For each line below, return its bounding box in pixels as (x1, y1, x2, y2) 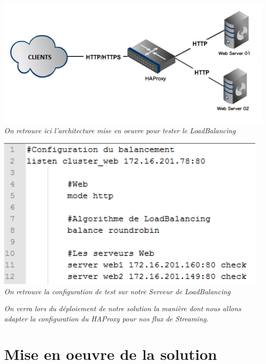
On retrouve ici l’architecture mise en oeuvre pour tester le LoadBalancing (4, 125, 236, 136)
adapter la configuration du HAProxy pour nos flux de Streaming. (4, 313, 209, 323)
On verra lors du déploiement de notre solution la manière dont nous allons (4, 303, 241, 314)
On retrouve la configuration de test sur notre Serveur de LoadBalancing (4, 286, 231, 296)
